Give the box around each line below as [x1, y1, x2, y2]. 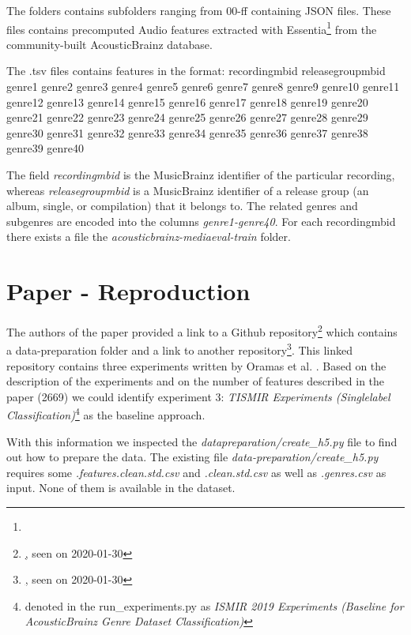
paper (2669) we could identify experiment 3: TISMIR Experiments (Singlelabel [6, 388, 390, 404]
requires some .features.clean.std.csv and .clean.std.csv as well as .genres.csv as [6, 464, 386, 480]
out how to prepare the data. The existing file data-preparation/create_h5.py [6, 449, 379, 465]
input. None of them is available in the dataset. [6, 479, 236, 496]
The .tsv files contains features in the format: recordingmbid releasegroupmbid [6, 62, 386, 79]
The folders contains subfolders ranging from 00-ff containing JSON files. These [6, 2, 391, 18]
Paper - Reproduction [6, 275, 251, 307]
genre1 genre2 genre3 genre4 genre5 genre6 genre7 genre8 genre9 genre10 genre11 [6, 78, 400, 95]
